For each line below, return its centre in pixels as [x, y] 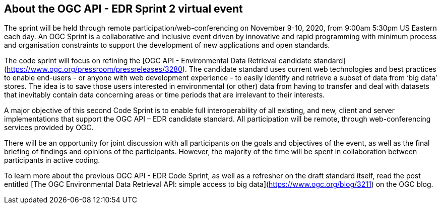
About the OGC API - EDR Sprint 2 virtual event [123, 9]
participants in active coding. [52, 160]
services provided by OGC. [49, 128]
